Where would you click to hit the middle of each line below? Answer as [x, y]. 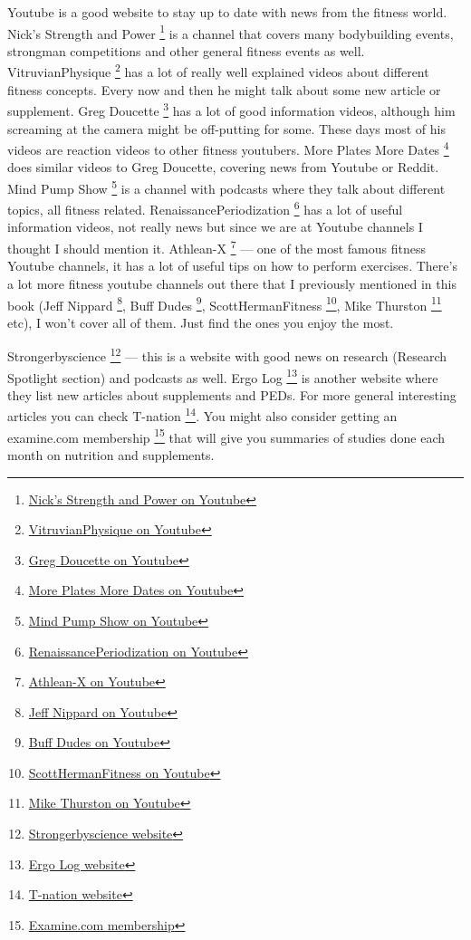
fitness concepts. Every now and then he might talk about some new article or [224, 89]
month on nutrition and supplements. [111, 454]
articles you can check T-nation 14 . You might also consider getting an [202, 415]
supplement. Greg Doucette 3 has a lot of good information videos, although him [231, 109]
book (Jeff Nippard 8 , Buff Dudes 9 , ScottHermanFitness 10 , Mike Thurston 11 [225, 303]
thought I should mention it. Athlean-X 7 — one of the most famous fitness [216, 247]
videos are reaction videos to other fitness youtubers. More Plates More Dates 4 [228, 148]
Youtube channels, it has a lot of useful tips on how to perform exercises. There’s [232, 266]
